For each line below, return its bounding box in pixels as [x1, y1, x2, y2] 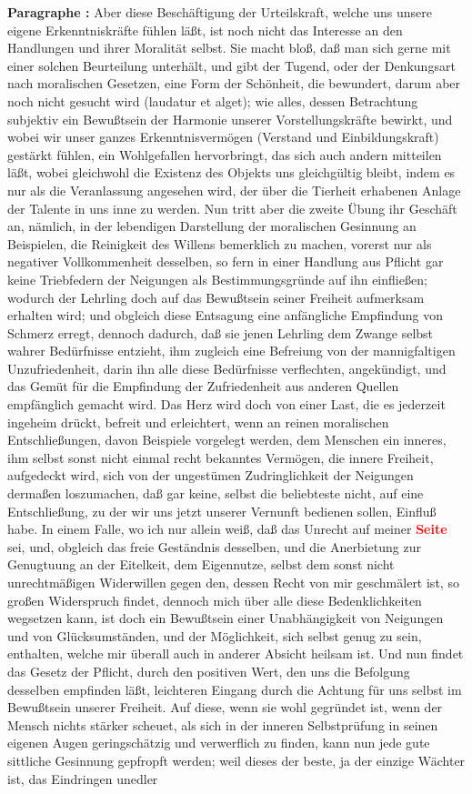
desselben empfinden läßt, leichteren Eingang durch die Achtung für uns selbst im [7, 679, 462, 699]
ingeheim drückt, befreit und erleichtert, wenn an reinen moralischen [7, 412, 389, 431]
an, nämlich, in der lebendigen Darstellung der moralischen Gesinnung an [7, 216, 417, 236]
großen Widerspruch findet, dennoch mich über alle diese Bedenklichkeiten [7, 590, 422, 609]
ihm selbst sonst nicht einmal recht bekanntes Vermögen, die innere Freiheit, [7, 447, 434, 467]
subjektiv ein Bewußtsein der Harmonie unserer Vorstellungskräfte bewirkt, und [7, 109, 453, 128]
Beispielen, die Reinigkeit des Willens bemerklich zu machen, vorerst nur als [7, 234, 432, 253]
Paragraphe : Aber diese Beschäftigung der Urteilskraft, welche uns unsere [7, 3, 432, 21]
